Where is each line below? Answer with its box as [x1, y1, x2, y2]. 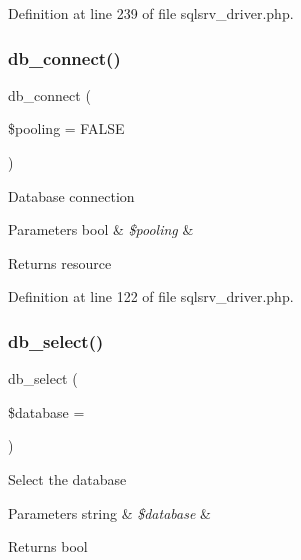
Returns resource [8, 252, 112, 273]
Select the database [8, 468, 127, 489]
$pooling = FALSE [8, 118, 125, 139]
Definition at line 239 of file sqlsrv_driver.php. [8, 3, 294, 23]
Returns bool [8, 536, 88, 557]
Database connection [8, 185, 135, 206]
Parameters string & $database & [8, 502, 211, 523]
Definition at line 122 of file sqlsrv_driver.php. [8, 286, 294, 307]
